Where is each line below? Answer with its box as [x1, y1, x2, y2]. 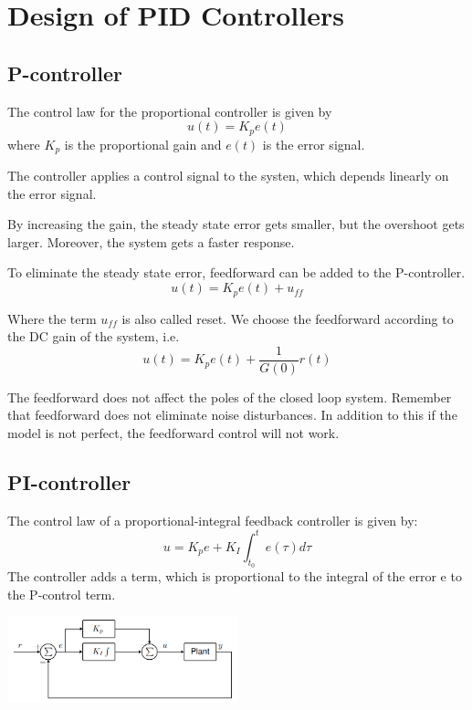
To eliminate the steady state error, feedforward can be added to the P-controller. [7, 263, 466, 282]
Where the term [7, 308, 97, 328]
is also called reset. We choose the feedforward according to [121, 308, 454, 328]
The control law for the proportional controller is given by [7, 101, 332, 120]
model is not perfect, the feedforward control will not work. [7, 423, 340, 442]
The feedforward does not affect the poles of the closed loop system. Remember [7, 387, 452, 406]
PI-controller [7, 467, 131, 496]
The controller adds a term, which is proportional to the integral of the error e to [7, 567, 462, 586]
